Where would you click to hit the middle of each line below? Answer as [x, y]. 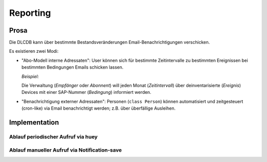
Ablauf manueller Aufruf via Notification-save [66, 150]
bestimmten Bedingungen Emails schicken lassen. [72, 67]
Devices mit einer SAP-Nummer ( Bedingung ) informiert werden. [87, 92]
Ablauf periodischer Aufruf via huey [53, 137]
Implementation [34, 122]
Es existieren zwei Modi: [34, 51]
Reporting [30, 13]
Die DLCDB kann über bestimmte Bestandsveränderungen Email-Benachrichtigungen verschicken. [110, 42]
